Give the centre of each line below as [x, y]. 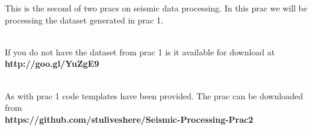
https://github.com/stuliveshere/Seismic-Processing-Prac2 [129, 119]
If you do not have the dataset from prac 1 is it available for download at [140, 51]
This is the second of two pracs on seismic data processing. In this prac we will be [156, 8]
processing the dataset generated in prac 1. [84, 20]
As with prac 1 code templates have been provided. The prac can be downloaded [154, 95]
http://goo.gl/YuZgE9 [52, 63]
